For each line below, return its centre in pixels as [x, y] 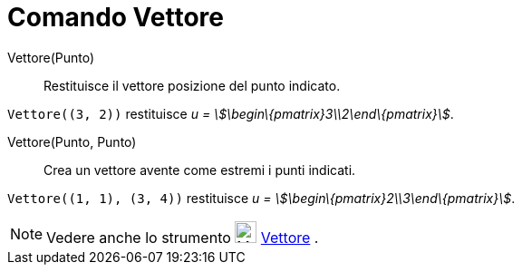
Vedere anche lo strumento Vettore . [183, 237]
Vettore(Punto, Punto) [72, 141]
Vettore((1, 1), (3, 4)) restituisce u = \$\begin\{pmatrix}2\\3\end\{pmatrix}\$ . [261, 198]
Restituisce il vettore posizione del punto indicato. [192, 85]
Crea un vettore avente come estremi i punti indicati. [200, 170]
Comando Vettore [116, 17]
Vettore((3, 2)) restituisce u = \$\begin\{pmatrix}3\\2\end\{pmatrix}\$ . [231, 113]
